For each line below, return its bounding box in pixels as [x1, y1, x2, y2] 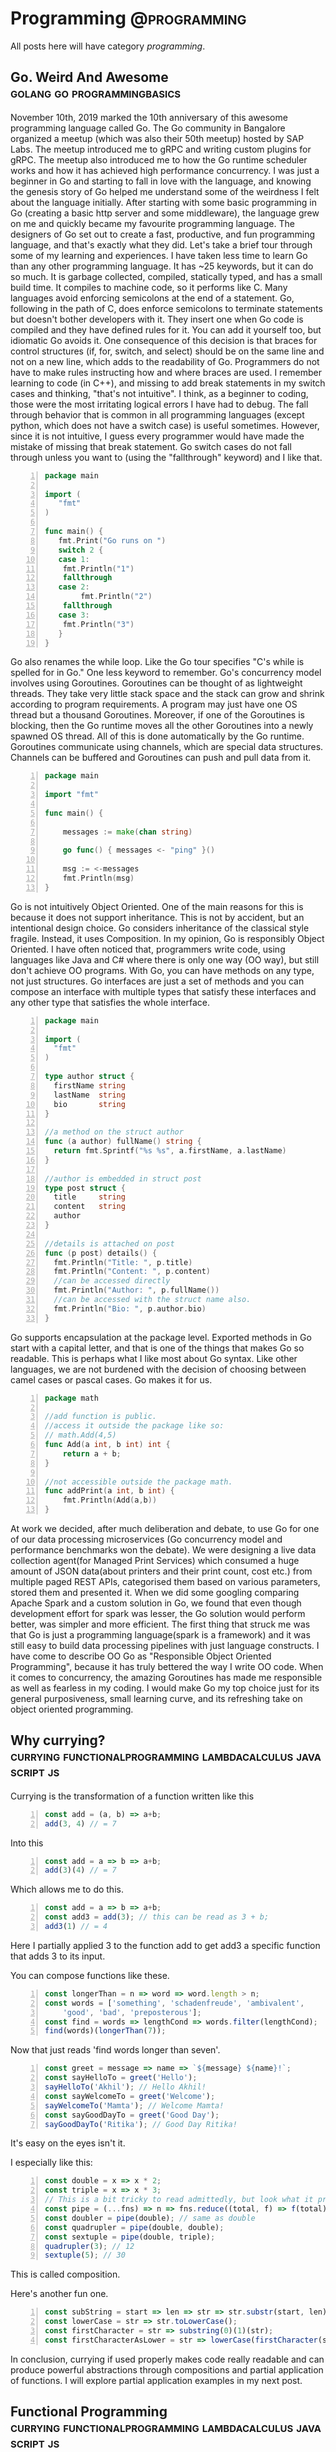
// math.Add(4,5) [44, 1430, 117, 1441]
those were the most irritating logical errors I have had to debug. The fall [10, 398, 309, 410]
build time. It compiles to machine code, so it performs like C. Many [10, 281, 288, 293]
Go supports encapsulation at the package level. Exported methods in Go [10, 1331, 312, 1343]
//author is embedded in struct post [44, 1173, 202, 1184]
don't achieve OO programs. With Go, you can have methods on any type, [10, 964, 315, 976]
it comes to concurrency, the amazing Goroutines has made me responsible [10, 1672, 323, 1683]
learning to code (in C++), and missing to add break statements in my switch [10, 377, 326, 389]
